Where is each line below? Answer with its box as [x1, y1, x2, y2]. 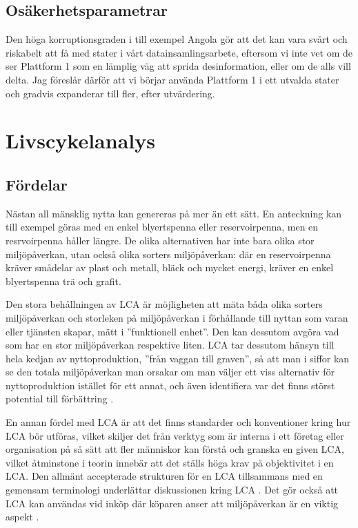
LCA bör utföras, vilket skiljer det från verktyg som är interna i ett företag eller [6, 428, 344, 442]
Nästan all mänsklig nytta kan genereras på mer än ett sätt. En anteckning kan [6, 206, 342, 220]
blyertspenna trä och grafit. [6, 273, 121, 288]
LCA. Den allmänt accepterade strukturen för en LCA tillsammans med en [6, 469, 323, 483]
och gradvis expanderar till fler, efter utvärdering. [6, 86, 215, 100]
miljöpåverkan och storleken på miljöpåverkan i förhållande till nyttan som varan [6, 310, 348, 324]
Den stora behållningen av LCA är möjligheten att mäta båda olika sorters [6, 297, 323, 311]
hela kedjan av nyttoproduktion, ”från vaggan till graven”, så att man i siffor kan [6, 351, 350, 365]
